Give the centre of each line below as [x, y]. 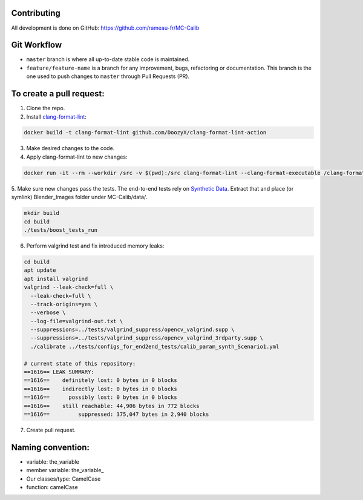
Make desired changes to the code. [70, 148]
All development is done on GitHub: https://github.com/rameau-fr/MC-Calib [105, 28]
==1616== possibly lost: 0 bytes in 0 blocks [101, 397]
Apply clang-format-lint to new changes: [77, 157]
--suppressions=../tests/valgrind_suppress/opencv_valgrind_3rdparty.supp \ [147, 338]
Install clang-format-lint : [57, 117]
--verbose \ [48, 313]
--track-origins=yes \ [64, 304]
